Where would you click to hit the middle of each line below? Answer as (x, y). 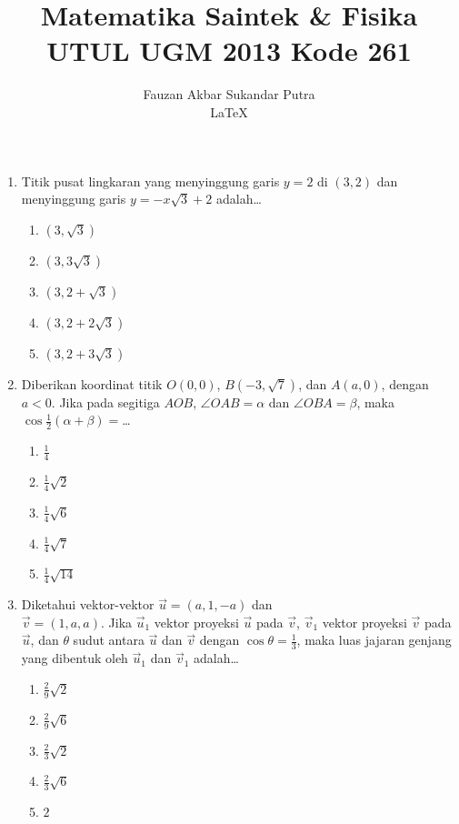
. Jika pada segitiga (105, 402)
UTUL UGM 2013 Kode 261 (229, 50)
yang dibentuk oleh (75, 658)
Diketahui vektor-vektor (88, 604)
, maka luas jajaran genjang (374, 640)
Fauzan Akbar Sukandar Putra (229, 94)
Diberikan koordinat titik (92, 383)
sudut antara (109, 640)
